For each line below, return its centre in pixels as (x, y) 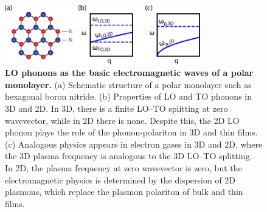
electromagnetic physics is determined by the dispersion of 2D (120, 180)
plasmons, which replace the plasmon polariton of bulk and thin (124, 192)
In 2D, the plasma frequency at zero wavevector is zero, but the (123, 168)
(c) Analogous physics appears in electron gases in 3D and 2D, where (134, 144)
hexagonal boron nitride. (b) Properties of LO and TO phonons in (128, 96)
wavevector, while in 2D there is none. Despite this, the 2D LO (122, 120)
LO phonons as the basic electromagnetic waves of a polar (129, 73)
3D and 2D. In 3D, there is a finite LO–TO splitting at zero (116, 108)
